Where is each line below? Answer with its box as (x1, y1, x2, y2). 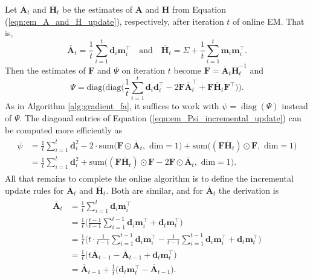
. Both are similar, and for (106, 183, 204, 196)
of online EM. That (233, 14, 305, 27)
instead (282, 100, 308, 112)
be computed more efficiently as (5, 123, 123, 136)
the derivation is (218, 183, 279, 196)
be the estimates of (62, 3, 133, 15)
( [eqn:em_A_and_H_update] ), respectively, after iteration (5, 14, 224, 27)
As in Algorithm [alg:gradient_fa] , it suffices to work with (5, 100, 219, 112)
